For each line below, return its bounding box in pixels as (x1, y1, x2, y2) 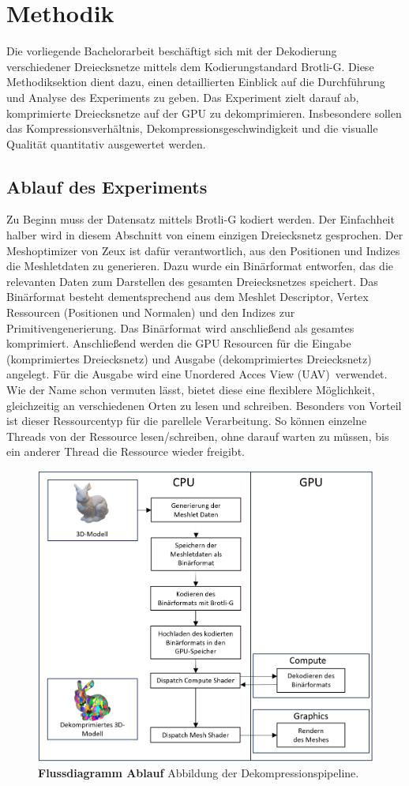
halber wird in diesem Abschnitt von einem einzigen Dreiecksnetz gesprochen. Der (6, 227, 403, 243)
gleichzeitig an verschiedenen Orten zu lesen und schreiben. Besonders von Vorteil (6, 397, 402, 413)
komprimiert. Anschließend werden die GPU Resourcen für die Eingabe (6, 335, 351, 352)
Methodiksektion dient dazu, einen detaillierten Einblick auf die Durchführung (6, 73, 385, 90)
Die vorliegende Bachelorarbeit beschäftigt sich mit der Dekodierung (6, 43, 337, 59)
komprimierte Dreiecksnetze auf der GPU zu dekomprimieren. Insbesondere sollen (6, 104, 402, 121)
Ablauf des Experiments (6, 174, 208, 198)
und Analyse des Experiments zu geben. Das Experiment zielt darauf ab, (6, 88, 359, 105)
